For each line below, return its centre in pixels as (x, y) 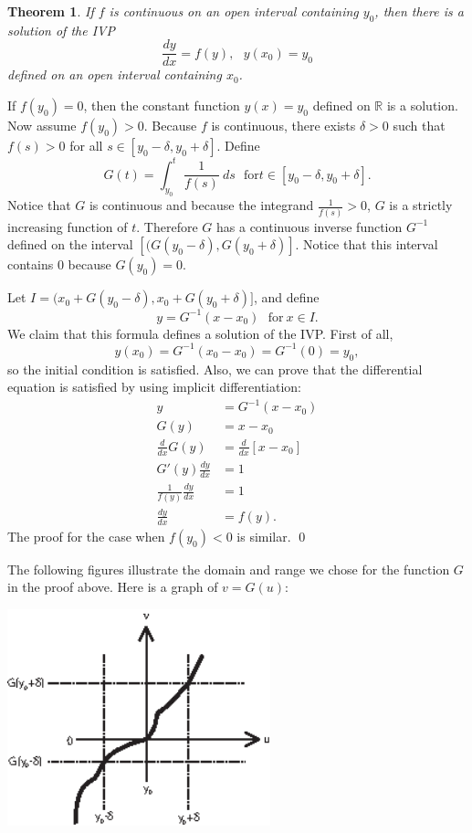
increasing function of (68, 226)
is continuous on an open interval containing (234, 11)
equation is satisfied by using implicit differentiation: (154, 387)
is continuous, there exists (283, 126)
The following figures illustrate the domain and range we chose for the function (229, 569)
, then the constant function (162, 105)
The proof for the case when (86, 536)
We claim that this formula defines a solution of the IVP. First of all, (200, 333)
